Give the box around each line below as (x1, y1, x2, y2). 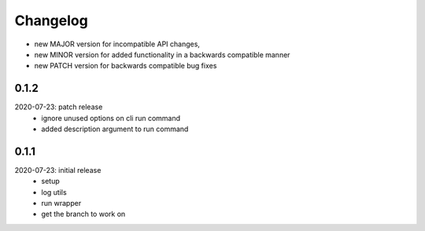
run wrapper (41, 199, 82, 208)
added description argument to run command (41, 124, 189, 134)
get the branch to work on (41, 209, 126, 219)
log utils (41, 187, 67, 196)
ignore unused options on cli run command (41, 113, 181, 123)
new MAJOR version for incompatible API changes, (34, 39, 201, 49)
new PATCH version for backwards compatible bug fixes (34, 61, 217, 71)
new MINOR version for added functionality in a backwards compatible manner (34, 49, 290, 59)
